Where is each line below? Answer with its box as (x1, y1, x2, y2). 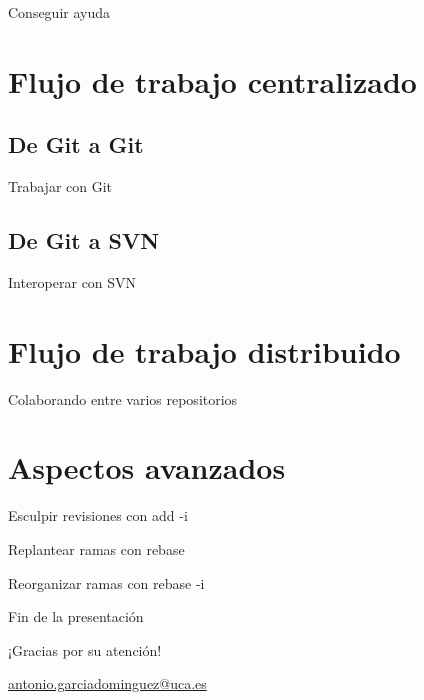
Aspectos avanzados (8, 447, 286, 488)
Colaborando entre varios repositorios (8, 388, 238, 409)
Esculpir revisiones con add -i (8, 505, 188, 526)
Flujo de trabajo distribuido (8, 330, 401, 371)
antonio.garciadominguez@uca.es (8, 673, 207, 694)
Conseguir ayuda (8, 2, 111, 22)
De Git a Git (8, 129, 144, 160)
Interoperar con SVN (8, 271, 137, 292)
